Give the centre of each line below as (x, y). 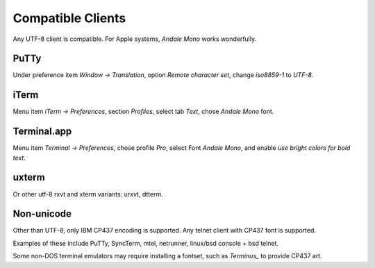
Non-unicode (42, 214)
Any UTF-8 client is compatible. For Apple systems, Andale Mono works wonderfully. (135, 39)
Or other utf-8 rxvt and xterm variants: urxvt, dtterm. (88, 194)
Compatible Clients (69, 18)
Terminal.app (42, 132)
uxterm (29, 177)
